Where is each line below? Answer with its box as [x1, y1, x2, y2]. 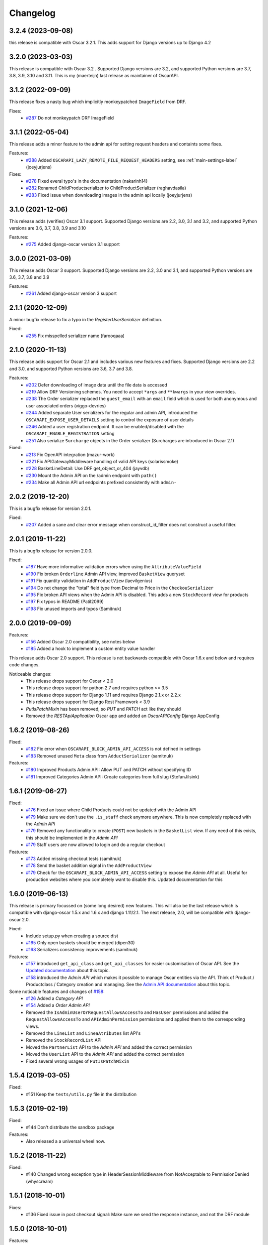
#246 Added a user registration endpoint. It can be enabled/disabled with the [26, 423, 184, 429]
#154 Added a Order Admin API [26, 1002, 90, 1008]
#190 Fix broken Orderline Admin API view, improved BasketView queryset [26, 571, 185, 577]
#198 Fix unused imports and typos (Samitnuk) [26, 606, 122, 612]
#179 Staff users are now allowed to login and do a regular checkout [26, 842, 165, 848]
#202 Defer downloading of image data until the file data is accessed [26, 381, 167, 388]
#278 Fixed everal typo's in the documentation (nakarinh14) [26, 178, 148, 184]
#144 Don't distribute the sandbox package [26, 1124, 115, 1130]
